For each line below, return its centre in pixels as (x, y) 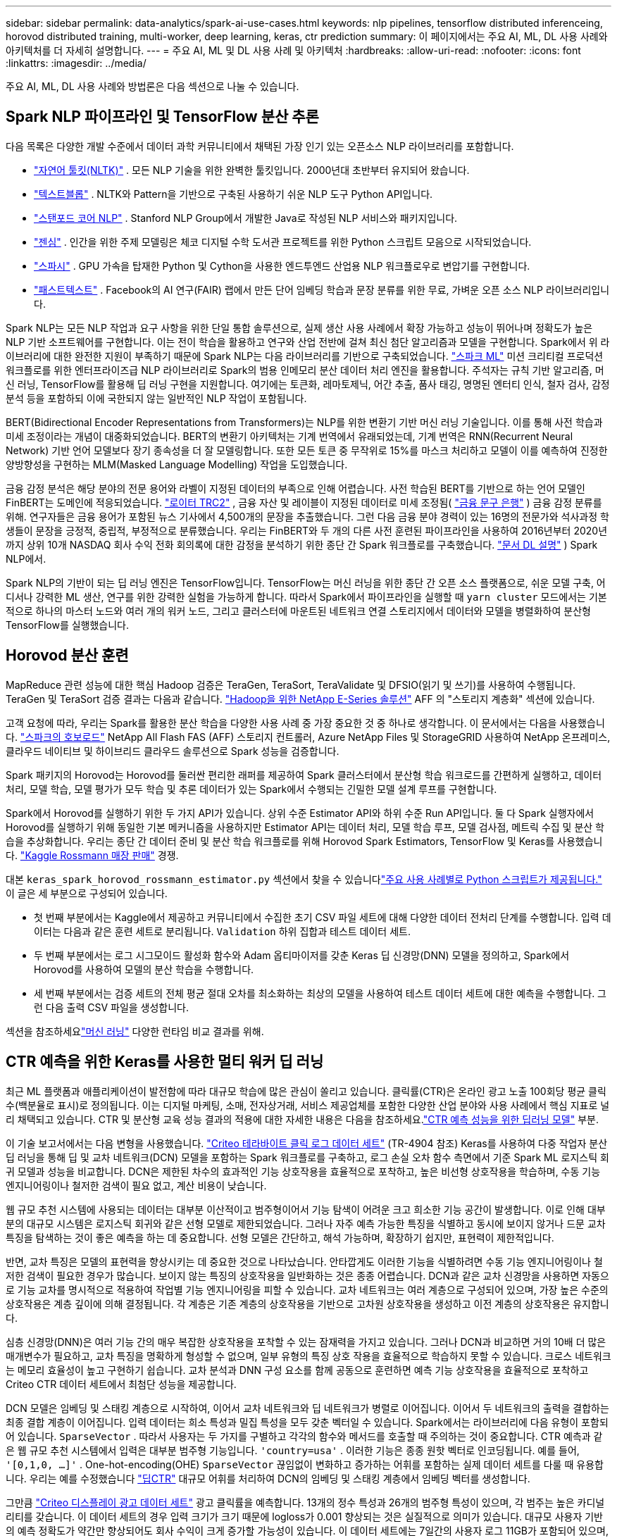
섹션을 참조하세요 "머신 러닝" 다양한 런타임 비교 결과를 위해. (135, 1031)
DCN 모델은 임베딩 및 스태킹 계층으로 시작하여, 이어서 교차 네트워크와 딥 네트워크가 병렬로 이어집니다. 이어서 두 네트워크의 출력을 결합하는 (307, 1408)
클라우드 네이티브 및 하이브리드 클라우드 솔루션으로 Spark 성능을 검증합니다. (173, 751)
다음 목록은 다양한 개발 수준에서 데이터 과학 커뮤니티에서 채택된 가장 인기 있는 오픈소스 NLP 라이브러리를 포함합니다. (260, 146)
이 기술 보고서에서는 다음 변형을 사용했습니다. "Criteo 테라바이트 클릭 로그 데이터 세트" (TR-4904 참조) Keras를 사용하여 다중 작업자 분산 (307, 1143)
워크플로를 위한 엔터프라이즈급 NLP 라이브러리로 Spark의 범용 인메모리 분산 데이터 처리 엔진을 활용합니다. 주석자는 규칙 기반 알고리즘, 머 (305, 370)
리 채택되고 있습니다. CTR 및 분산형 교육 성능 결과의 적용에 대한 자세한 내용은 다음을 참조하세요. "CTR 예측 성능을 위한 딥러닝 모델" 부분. (302, 1119)
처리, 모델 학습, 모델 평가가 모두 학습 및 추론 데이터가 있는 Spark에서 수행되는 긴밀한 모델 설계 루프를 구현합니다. (251, 789)
